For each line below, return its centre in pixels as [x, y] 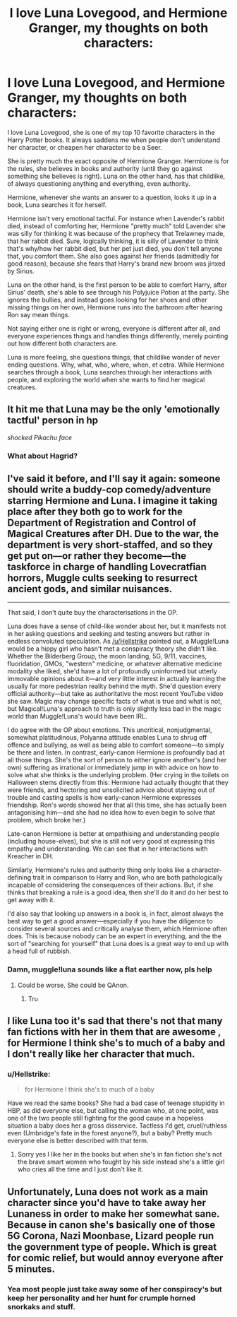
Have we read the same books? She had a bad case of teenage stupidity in [116, 1103]
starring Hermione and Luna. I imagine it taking [113, 501]
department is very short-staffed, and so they [110, 545]
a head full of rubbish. [39, 951]
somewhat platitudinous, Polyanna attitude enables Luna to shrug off [107, 738]
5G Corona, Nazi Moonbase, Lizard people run [111, 1235]
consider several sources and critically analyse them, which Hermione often [117, 929]
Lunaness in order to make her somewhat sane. [114, 1213]
